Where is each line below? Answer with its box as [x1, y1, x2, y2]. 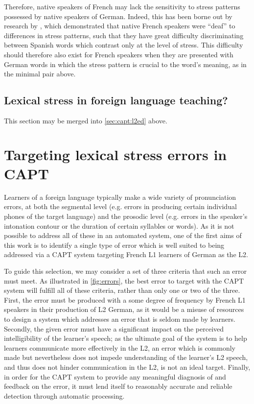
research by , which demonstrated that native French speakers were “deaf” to [4, 21, 235, 31]
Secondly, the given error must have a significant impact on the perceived [4, 323, 224, 333]
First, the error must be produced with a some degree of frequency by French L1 [4, 294, 246, 305]
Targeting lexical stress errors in [4, 144, 227, 164]
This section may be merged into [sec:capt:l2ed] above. [4, 115, 167, 125]
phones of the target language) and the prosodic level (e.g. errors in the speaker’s [4, 211, 248, 221]
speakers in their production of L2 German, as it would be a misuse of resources [4, 304, 244, 314]
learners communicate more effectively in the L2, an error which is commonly [4, 342, 236, 353]
